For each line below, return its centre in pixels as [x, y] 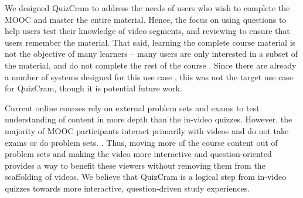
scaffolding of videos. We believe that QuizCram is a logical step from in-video [146, 177]
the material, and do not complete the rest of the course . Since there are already [151, 65]
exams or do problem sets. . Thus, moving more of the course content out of [141, 142]
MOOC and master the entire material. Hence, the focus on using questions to [146, 19]
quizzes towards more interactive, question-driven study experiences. [127, 188]
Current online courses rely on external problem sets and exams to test [132, 107]
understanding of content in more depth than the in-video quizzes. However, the [149, 119]
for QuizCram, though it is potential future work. [93, 88]
